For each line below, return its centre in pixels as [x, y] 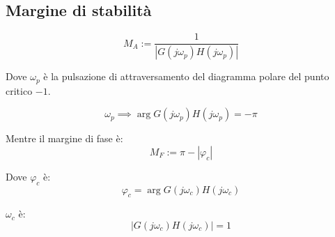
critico [19, 90]
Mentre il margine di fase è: [64, 138]
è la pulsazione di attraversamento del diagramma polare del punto [186, 76]
